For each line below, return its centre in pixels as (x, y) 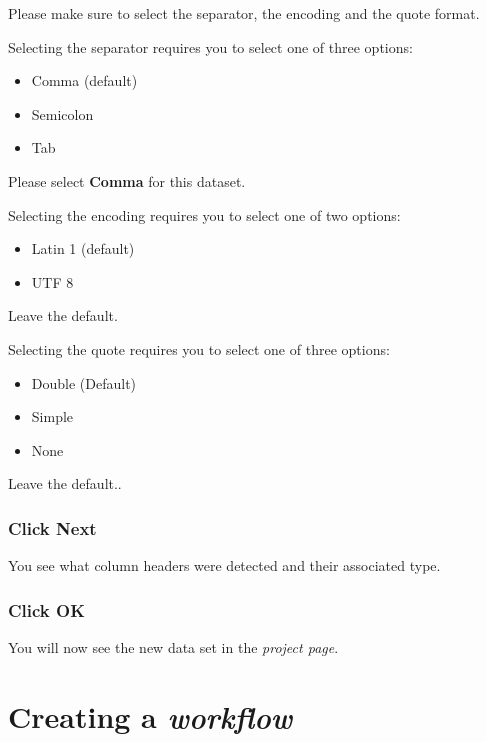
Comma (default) (84, 80)
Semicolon (62, 113)
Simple (52, 416)
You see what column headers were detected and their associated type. (224, 565)
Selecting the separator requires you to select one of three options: (210, 46)
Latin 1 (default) (83, 248)
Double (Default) (84, 382)
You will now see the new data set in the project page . (173, 646)
